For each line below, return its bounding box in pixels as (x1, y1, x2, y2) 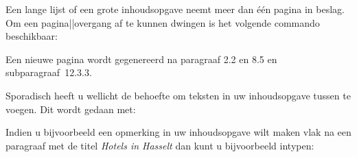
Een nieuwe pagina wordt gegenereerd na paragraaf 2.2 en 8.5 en (5, 51, 277, 66)
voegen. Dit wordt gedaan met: (5, 101, 136, 116)
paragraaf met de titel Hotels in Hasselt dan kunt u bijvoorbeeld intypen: (5, 138, 314, 152)
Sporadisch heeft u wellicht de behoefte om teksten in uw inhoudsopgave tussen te (5, 88, 351, 102)
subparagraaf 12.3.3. (5, 65, 92, 80)
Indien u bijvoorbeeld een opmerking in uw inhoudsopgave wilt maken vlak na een (5, 125, 352, 139)
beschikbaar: (5, 29, 58, 43)
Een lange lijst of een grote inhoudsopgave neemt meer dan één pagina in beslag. (5, 2, 345, 16)
